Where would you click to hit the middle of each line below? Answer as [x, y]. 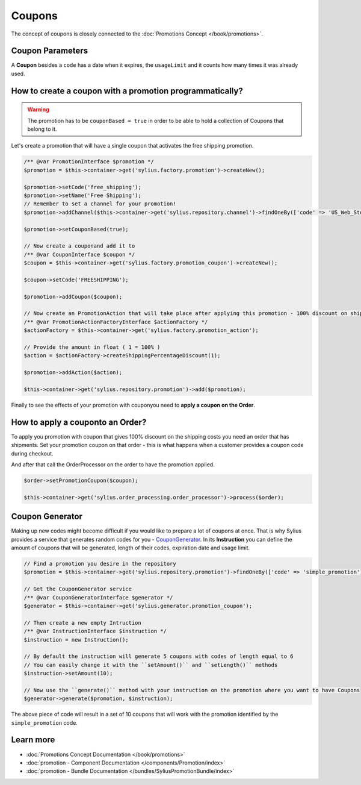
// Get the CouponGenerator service [78, 589]
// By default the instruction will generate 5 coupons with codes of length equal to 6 [159, 656]
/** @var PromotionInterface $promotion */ [89, 162]
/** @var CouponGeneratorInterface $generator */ [98, 597]
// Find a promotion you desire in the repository [100, 564]
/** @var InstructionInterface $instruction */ [95, 631]
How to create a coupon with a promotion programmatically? [127, 91]
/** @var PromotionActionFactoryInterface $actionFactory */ [116, 322]
